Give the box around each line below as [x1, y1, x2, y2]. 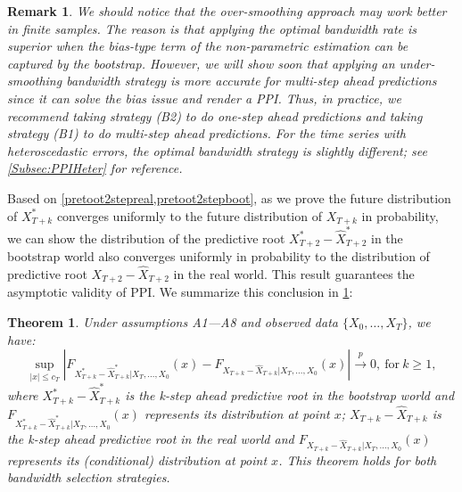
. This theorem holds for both [278, 450, 437, 469]
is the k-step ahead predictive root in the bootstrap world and [125, 386, 455, 405]
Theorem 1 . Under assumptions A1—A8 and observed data [7, 313, 338, 332]
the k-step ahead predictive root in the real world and [7, 429, 294, 447]
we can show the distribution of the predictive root [7, 228, 285, 247]
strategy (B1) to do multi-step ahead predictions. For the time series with [7, 124, 406, 143]
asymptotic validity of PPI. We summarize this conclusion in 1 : [7, 283, 353, 301]
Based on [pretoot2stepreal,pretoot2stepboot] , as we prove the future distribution [7, 188, 451, 207]
